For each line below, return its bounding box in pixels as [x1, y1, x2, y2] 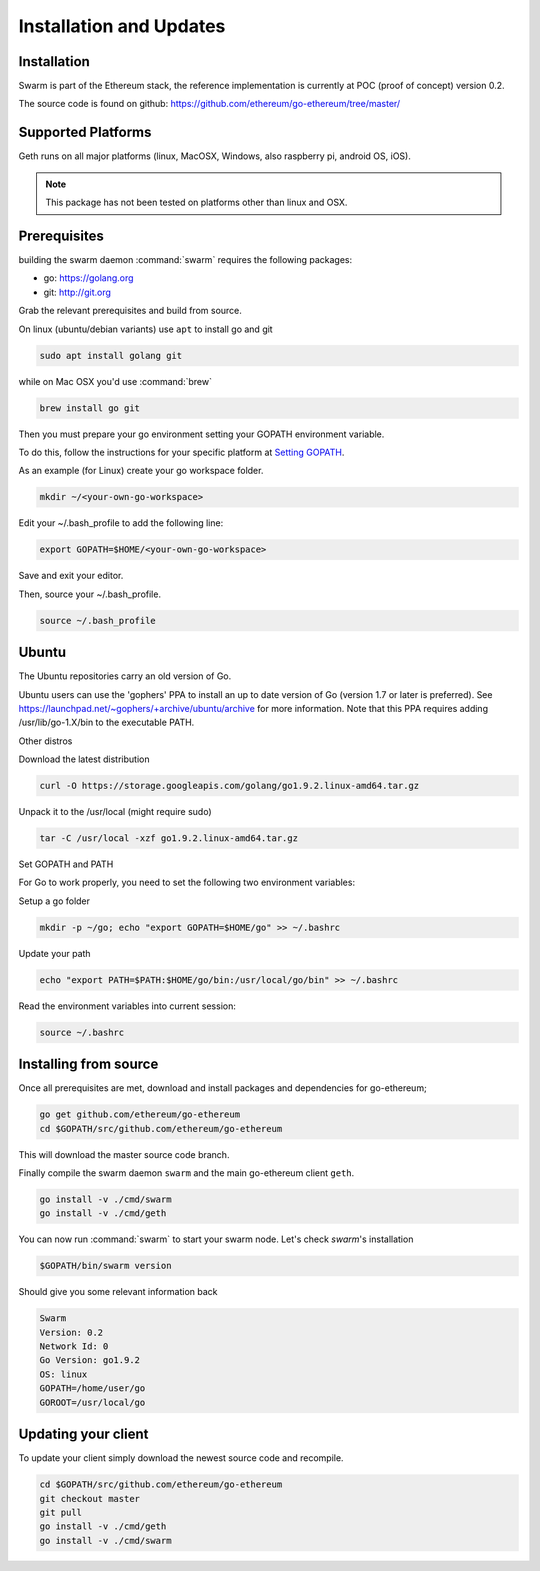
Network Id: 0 [39, 1341, 109, 1352]
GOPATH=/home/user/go [39, 1383, 146, 1394]
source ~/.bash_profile [39, 615, 157, 626]
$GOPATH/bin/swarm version [39, 1260, 172, 1272]
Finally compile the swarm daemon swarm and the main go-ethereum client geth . [18, 1166, 355, 1179]
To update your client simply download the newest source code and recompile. [18, 1452, 344, 1464]
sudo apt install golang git [39, 350, 183, 361]
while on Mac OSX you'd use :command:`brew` [18, 375, 212, 387]
